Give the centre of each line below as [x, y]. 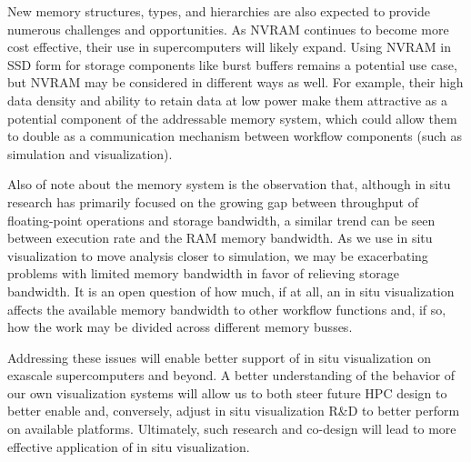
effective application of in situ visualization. [129, 446]
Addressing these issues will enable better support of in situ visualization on [219, 357]
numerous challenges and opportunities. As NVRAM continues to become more [228, 29]
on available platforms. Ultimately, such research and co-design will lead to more [232, 429]
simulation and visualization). [90, 153]
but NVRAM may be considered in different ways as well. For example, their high [235, 82]
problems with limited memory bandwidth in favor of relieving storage [203, 273]
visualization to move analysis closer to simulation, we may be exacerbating [218, 255]
